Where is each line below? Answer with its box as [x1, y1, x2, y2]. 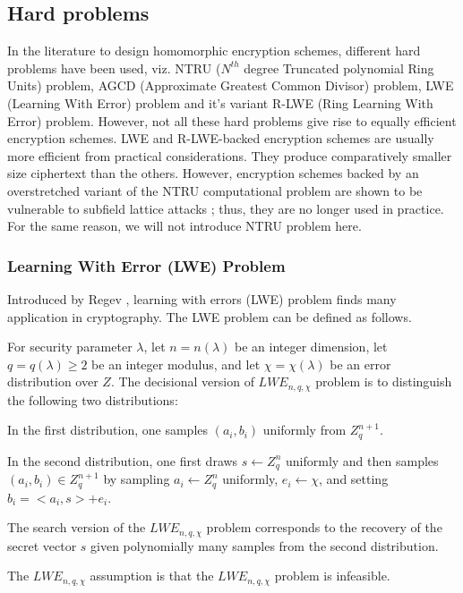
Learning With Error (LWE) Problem [7, 254, 286, 276]
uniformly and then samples [285, 451, 439, 470]
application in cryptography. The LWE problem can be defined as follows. [7, 307, 412, 326]
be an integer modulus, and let [91, 354, 261, 373]
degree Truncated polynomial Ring [244, 58, 434, 77]
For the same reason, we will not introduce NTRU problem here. [7, 216, 362, 235]
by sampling [103, 470, 170, 488]
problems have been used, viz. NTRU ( [7, 58, 221, 77]
